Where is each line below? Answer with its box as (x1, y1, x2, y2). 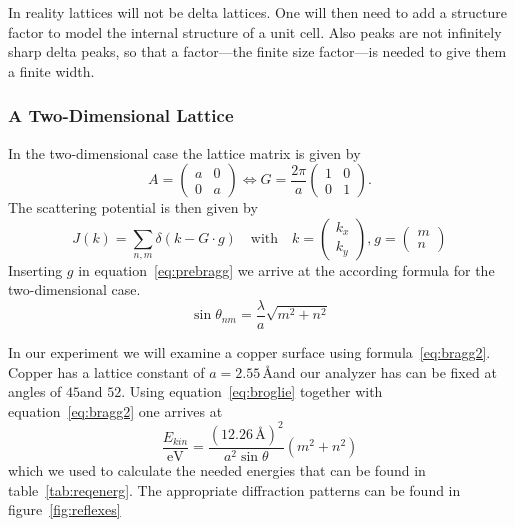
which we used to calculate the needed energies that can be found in (8, 459, 426, 480)
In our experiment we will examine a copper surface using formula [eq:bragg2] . (8, 342, 491, 363)
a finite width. (8, 60, 95, 81)
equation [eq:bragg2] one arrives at (8, 400, 223, 421)
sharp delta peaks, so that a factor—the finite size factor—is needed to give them (8, 41, 507, 62)
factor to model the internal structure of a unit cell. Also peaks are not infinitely (8, 21, 502, 42)
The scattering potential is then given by (8, 197, 258, 218)
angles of (8, 381, 62, 402)
